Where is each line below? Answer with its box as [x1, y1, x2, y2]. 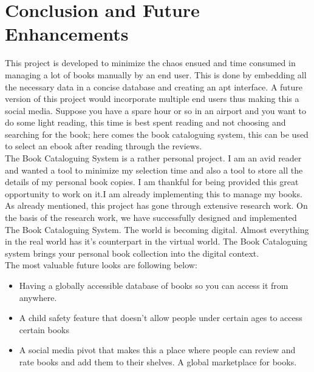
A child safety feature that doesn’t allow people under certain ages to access [19, 311, 302, 324]
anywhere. [19, 291, 57, 303]
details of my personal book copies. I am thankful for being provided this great [5, 175, 299, 188]
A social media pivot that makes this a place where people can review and [19, 343, 296, 356]
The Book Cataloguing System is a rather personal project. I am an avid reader [5, 152, 302, 164]
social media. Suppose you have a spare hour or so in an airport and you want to [5, 104, 306, 117]
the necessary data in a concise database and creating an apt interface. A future [5, 80, 303, 93]
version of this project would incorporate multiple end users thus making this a [5, 92, 299, 105]
